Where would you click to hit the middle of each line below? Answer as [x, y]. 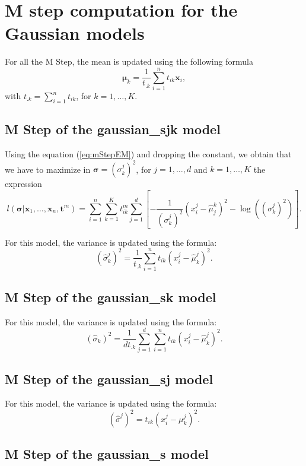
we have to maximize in [48, 169]
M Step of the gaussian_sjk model [113, 129]
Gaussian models [75, 33]
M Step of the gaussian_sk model [111, 297]
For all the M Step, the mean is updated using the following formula [129, 61]
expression [23, 184]
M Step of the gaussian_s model [107, 453]
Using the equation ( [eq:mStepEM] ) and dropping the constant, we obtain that [148, 154]
